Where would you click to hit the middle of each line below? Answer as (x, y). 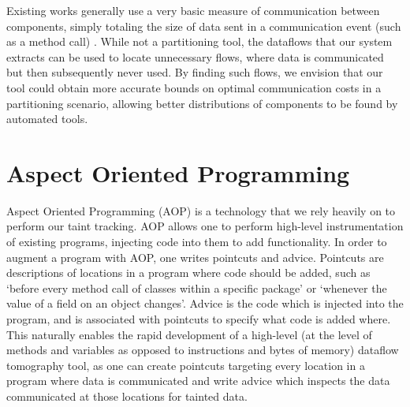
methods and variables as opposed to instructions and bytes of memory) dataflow (203, 350)
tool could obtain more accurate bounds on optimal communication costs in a (194, 87)
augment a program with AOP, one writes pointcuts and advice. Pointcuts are (195, 257)
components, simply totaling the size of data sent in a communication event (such (204, 26)
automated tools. (47, 119)
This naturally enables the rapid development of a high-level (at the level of (189, 334)
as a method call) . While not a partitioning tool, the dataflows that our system (199, 41)
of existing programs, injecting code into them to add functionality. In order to (197, 242)
